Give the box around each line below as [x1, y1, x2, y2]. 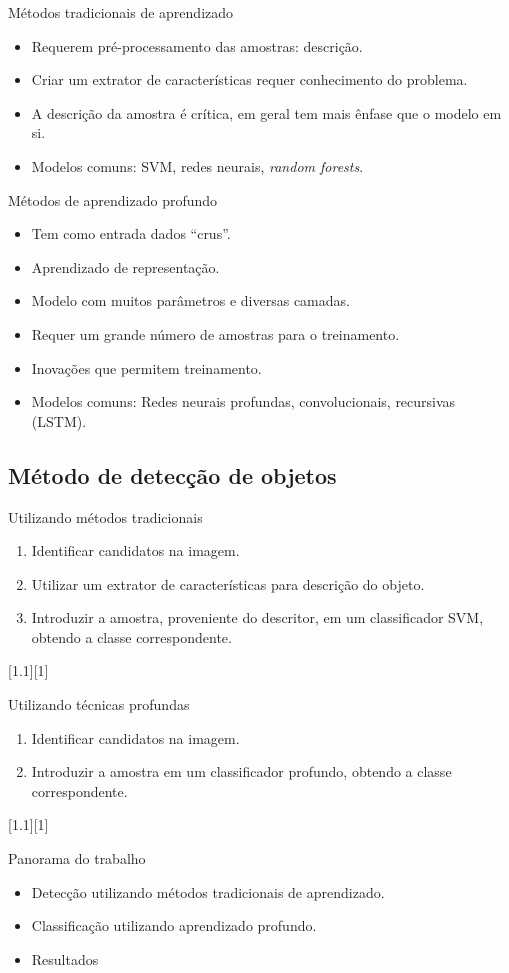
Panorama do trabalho [8, 848, 146, 869]
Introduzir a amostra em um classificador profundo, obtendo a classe [31, 761, 452, 782]
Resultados [31, 948, 99, 969]
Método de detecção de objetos [8, 459, 337, 490]
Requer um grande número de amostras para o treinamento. [31, 323, 400, 344]
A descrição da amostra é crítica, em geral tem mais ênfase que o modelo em [31, 102, 502, 123]
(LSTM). [31, 410, 87, 431]
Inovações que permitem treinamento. [31, 357, 262, 378]
